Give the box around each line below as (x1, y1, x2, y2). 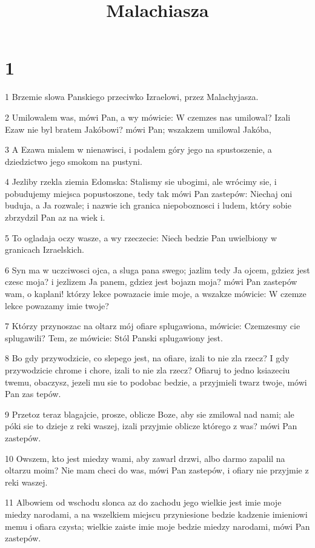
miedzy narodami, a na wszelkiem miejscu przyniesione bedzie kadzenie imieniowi (5, 507, 308, 520)
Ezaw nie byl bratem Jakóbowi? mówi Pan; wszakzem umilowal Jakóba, (5, 122, 271, 135)
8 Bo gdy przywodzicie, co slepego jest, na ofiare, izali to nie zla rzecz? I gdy (5, 352, 290, 364)
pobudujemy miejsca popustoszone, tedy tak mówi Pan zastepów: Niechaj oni (5, 187, 293, 199)
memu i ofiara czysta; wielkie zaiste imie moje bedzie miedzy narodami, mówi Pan (5, 520, 310, 532)
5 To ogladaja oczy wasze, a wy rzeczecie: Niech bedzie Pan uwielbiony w (5, 231, 277, 244)
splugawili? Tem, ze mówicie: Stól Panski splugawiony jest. (5, 331, 223, 344)
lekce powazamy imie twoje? (5, 299, 109, 312)
